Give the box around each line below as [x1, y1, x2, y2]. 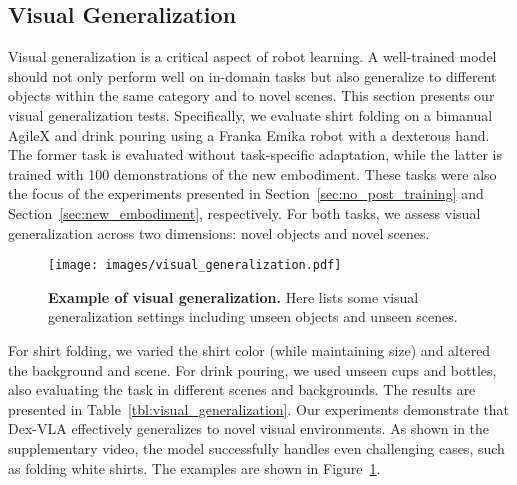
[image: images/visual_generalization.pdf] [48, 258, 342, 273]
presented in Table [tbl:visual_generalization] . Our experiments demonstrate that [8, 398, 510, 419]
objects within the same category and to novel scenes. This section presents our [8, 85, 495, 106]
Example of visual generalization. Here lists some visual [48, 286, 419, 307]
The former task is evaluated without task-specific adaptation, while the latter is [8, 144, 502, 165]
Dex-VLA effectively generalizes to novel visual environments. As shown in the [8, 418, 490, 439]
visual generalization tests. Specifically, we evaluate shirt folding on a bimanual [8, 104, 493, 125]
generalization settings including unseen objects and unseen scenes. [48, 306, 458, 327]
